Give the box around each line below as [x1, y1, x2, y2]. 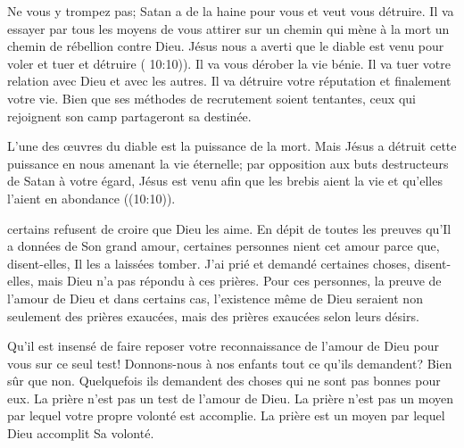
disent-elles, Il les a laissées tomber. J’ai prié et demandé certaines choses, [7, 253, 410, 272]
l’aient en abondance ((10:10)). [7, 188, 176, 207]
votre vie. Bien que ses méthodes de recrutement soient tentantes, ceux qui [7, 88, 416, 107]
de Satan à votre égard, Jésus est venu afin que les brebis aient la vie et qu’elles [7, 171, 443, 190]
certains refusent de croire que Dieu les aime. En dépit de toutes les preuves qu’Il [7, 219, 452, 237]
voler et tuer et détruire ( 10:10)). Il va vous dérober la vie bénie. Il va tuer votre [7, 54, 451, 72]
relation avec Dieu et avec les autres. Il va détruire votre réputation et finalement [7, 71, 452, 90]
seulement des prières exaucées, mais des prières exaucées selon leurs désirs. [7, 306, 419, 325]
